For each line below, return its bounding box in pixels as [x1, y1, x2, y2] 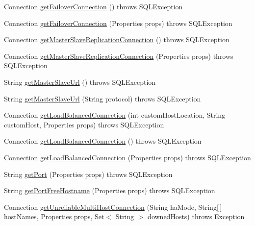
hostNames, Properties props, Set [4, 211, 104, 222]
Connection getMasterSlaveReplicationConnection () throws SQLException [4, 34, 229, 45]
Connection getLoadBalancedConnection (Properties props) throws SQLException [4, 152, 251, 162]
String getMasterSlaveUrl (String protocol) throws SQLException [4, 93, 201, 103]
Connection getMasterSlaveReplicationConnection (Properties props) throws [4, 50, 233, 61]
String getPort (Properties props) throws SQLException [4, 169, 173, 179]
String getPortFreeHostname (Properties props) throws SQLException [4, 185, 215, 196]
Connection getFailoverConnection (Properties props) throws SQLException [4, 18, 232, 28]
